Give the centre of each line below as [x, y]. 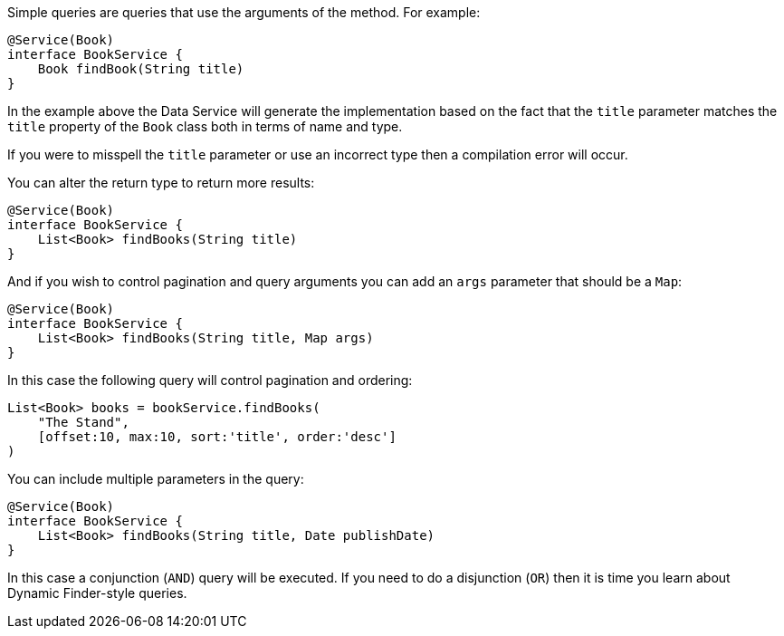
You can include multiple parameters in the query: [156, 479]
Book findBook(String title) [141, 69]
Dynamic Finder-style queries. [97, 593]
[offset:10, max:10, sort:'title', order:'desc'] [217, 437]
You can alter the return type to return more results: [161, 183]
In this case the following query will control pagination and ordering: [210, 380]
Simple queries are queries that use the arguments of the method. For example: [244, 12]
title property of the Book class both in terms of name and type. [205, 126]
